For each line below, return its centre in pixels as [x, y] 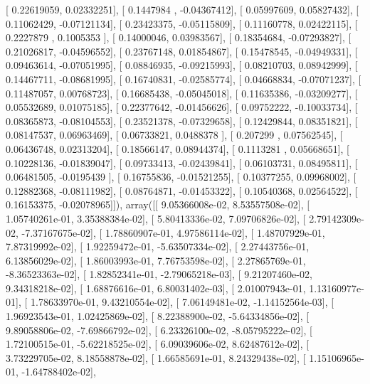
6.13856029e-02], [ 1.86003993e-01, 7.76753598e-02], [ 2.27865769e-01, [156, 260]
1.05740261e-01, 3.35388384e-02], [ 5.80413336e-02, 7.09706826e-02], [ [156, 218]
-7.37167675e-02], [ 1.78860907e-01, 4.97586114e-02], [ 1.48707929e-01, [173, 232]
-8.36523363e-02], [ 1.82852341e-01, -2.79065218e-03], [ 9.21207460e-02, [159, 274]
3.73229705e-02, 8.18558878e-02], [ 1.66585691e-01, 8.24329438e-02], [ [156, 357]
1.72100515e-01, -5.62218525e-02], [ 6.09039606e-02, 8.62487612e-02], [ [158, 344]
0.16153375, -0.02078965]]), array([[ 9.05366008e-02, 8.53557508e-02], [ [158, 204]
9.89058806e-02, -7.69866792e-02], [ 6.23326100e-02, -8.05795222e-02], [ [159, 330]
